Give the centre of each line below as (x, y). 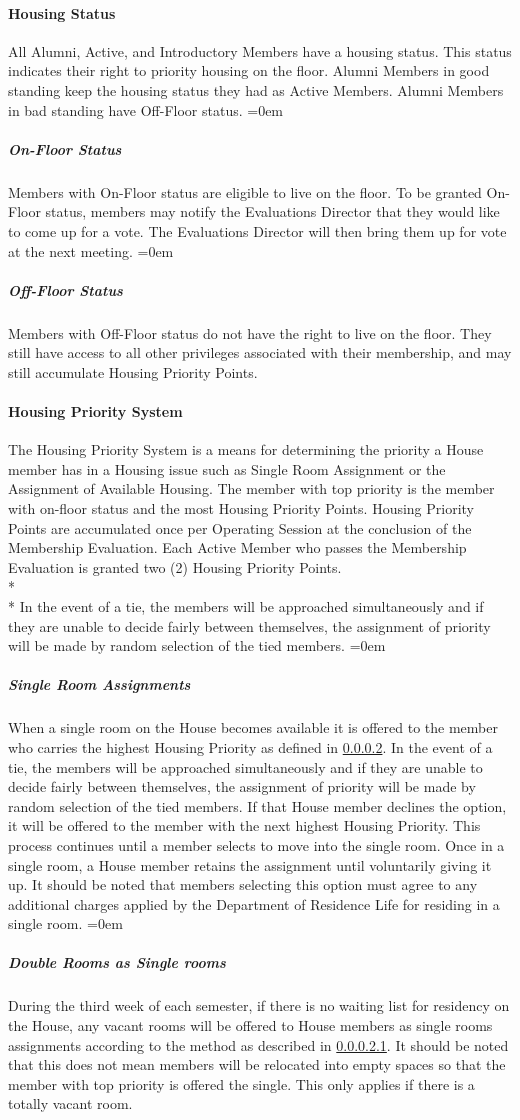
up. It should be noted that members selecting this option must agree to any (243, 884)
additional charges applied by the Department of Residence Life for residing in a (254, 903)
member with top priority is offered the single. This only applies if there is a (241, 1083)
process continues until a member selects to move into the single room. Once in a (256, 844)
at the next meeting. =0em (91, 250)
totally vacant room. (70, 1103)
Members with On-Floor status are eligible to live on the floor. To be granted (245, 191)
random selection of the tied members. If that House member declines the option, (257, 805)
